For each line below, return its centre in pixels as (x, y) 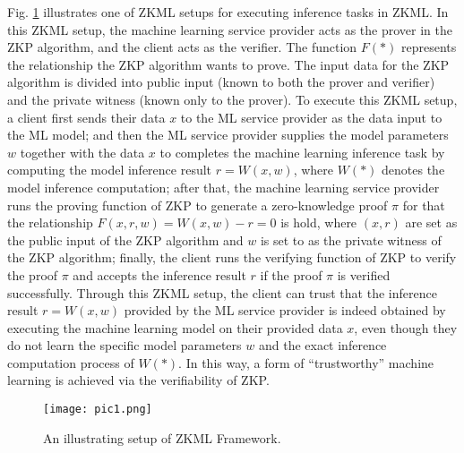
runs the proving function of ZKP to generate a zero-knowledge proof (198, 205)
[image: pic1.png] (98, 410)
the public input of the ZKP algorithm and (125, 239)
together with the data (82, 152)
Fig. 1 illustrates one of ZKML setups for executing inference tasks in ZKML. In (228, 12)
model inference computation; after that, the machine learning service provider (223, 187)
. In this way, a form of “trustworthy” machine (306, 362)
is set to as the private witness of (351, 239)
